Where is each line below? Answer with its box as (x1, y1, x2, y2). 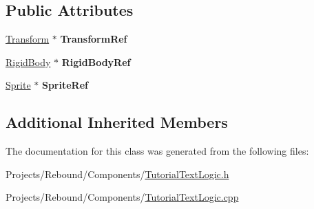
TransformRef (60, 32, 127, 46)
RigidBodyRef (61, 54, 131, 69)
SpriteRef (41, 78, 88, 92)
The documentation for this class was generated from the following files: (6, 144, 309, 158)
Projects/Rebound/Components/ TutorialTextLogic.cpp (6, 190, 239, 204)
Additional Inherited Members (6, 111, 228, 133)
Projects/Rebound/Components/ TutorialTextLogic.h (6, 166, 229, 181)
